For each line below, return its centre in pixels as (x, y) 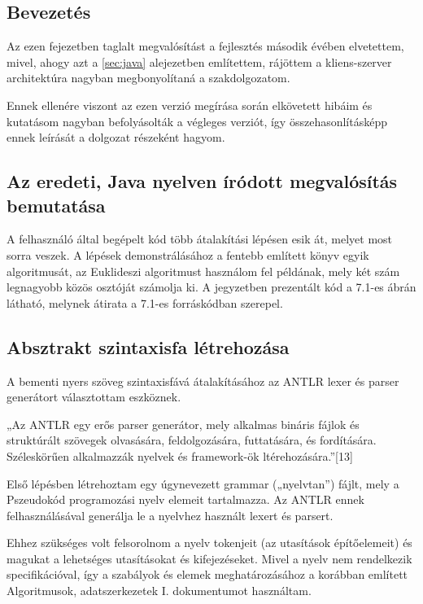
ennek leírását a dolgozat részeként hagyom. (116, 137)
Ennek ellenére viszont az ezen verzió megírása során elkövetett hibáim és (190, 105)
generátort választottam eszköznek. (94, 397)
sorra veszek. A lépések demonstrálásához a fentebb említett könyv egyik (188, 254)
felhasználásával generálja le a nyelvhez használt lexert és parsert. (170, 515)
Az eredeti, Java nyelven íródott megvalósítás (202, 181)
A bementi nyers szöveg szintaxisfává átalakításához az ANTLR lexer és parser (203, 381)
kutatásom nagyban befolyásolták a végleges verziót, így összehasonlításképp (197, 121)
